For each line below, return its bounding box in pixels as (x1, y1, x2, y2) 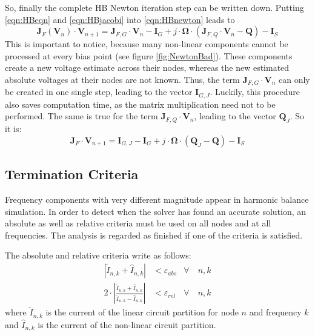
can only (278, 73, 310, 85)
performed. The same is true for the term (5, 110, 158, 122)
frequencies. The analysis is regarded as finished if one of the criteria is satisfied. (5, 228, 303, 241)
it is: (5, 122, 22, 135)
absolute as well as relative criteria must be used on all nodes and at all (5, 217, 271, 229)
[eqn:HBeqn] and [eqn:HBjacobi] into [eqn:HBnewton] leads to (5, 13, 235, 25)
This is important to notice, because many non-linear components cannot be (5, 38, 288, 50)
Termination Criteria (5, 165, 139, 183)
